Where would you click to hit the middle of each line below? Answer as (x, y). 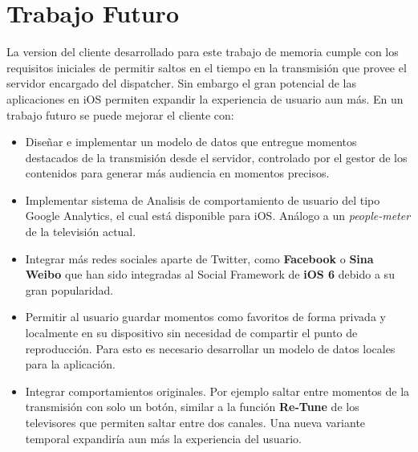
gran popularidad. (69, 289)
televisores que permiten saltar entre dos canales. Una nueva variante (195, 422)
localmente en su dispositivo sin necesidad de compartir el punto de (191, 333)
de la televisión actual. (81, 232)
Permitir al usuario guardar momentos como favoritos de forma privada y (205, 317)
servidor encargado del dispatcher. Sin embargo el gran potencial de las (182, 83)
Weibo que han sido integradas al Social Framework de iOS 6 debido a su (210, 274)
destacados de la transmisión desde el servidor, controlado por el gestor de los (216, 157)
